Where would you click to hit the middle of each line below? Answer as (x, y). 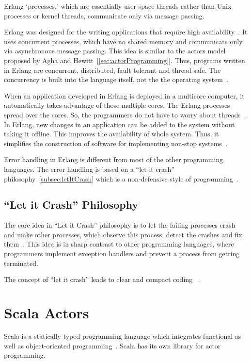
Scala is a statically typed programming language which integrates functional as (123, 336)
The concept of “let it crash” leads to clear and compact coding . (102, 279)
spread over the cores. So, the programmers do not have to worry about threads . (125, 114)
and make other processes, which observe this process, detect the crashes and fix (123, 234)
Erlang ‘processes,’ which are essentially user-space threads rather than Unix (118, 6)
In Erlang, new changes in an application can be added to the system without (119, 124)
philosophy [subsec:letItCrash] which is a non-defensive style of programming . (121, 178)
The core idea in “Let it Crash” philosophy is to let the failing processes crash (120, 225)
